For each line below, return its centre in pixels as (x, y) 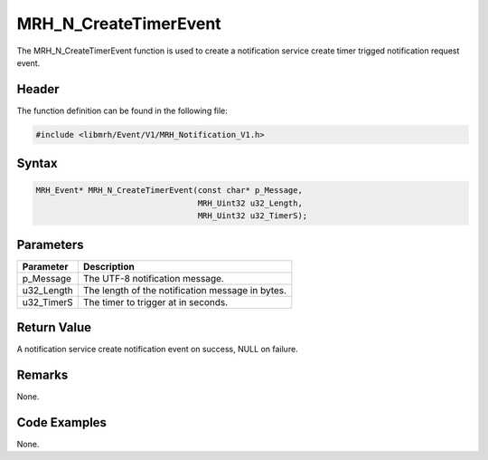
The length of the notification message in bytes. (185, 290)
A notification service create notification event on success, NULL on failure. (157, 350)
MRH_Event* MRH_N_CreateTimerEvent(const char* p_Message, (169, 191)
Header (38, 89)
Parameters (50, 244)
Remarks (42, 375)
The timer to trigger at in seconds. (155, 302)
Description (108, 266)
